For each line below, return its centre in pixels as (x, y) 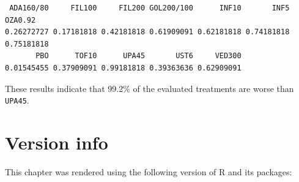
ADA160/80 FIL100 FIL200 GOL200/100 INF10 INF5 (149, 8)
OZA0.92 (20, 20)
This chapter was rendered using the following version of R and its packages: (149, 171)
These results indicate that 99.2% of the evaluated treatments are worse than (149, 88)
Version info (57, 142)
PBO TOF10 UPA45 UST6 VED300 (138, 56)
